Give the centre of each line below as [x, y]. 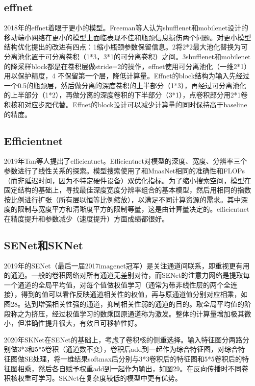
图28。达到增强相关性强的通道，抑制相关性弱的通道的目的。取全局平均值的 [124, 304]
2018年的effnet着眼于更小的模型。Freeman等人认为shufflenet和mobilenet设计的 [126, 28]
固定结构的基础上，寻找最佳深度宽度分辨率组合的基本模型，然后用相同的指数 [127, 190]
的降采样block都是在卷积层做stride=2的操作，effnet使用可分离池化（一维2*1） [127, 66]
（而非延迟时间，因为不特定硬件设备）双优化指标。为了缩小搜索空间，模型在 [127, 180]
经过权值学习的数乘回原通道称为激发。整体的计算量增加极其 [148, 313]
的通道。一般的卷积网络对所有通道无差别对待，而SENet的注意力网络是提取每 [127, 275]
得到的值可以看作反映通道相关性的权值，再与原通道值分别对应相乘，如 [134, 294]
